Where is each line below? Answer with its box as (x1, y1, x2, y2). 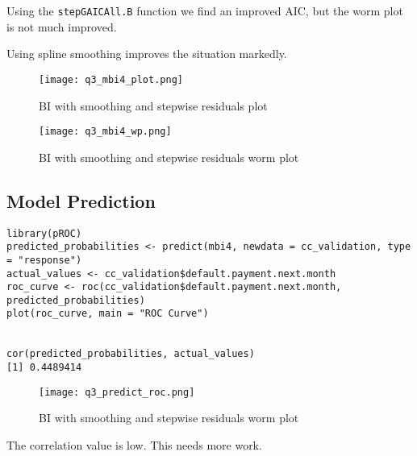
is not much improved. (6, 18, 117, 35)
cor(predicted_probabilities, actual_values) (6, 348, 255, 360)
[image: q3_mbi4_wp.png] (39, 126, 172, 138)
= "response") (6, 254, 82, 266)
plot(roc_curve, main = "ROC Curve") (6, 308, 209, 320)
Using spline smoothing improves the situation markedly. (6, 45, 287, 62)
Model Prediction (6, 188, 156, 213)
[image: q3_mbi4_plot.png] (39, 73, 183, 85)
